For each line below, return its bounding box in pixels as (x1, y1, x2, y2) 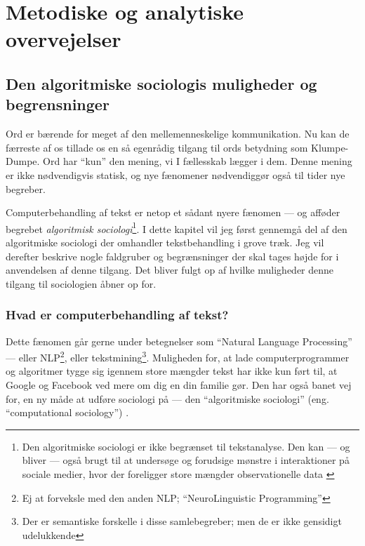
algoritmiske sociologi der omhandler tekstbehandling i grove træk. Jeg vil (6, 234, 324, 249)
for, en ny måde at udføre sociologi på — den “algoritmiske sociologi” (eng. (6, 391, 329, 406)
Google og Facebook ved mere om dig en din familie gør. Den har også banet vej (6, 378, 352, 392)
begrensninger (6, 93, 109, 115)
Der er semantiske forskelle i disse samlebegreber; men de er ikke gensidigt (22, 514, 342, 528)
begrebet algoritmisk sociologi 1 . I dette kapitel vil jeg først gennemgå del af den (6, 219, 347, 236)
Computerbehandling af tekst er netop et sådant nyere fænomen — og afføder (6, 205, 340, 220)
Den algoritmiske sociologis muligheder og (6, 72, 317, 94)
